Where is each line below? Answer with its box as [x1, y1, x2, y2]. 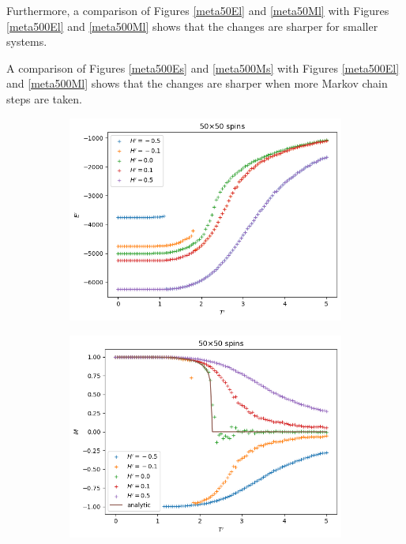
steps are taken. [6, 90, 82, 107]
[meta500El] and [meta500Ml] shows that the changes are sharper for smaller [6, 17, 378, 34]
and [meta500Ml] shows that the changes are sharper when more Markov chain [6, 75, 388, 92]
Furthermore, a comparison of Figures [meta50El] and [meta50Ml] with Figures [6, 2, 389, 18]
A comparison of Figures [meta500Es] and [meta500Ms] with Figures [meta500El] [6, 59, 400, 76]
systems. [6, 33, 47, 50]
